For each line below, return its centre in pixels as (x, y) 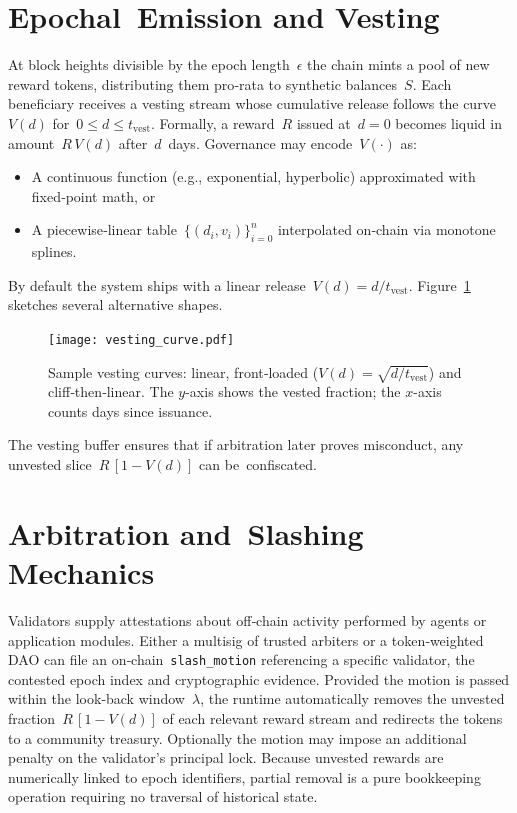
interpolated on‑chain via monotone (386, 229)
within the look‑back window (96, 698)
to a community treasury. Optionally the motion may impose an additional (237, 737)
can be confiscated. (258, 464)
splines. (54, 251)
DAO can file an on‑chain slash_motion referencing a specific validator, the (241, 659)
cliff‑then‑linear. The (111, 391)
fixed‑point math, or (93, 195)
